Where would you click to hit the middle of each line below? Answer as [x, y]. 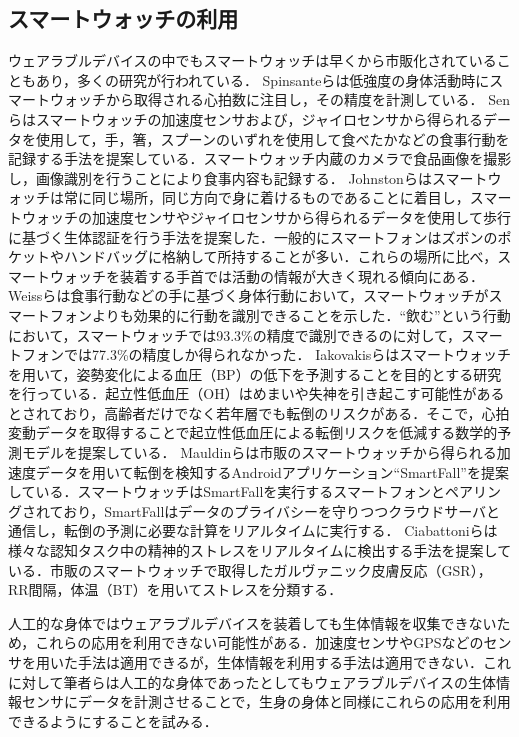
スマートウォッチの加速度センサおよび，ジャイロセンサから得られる [259, 118]
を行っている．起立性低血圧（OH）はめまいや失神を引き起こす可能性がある [256, 393]
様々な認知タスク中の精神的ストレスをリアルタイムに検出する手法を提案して [260, 550]
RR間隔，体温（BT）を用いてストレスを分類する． [175, 589]
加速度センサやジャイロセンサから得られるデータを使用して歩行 [301, 216]
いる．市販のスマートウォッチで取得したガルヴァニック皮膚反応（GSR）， [250, 569]
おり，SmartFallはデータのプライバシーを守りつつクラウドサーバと [282, 510]
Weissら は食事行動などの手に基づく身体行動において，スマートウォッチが [248, 295]
